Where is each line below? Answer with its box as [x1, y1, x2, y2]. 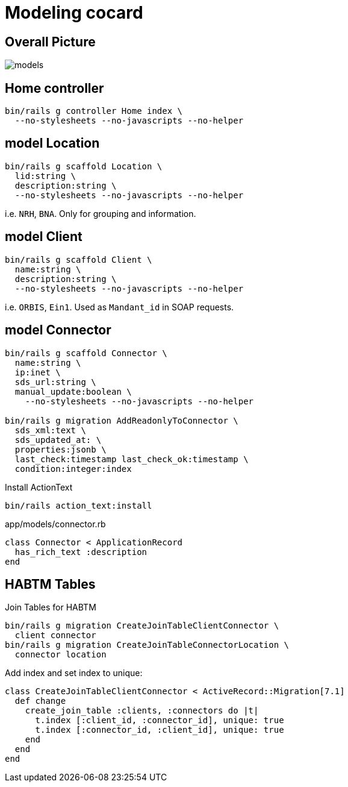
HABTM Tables [5, 576, 96, 592]
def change [14, 696, 66, 706]
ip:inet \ [14, 367, 61, 377]
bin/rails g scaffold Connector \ [5, 348, 167, 358]
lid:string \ [14, 171, 76, 181]
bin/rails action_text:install [5, 500, 152, 510]
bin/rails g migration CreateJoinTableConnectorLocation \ [5, 640, 290, 650]
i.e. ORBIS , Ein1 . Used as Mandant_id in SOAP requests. [5, 301, 234, 312]
